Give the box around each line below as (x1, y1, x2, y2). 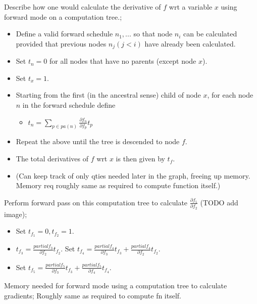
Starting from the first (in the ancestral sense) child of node (16, 90, 201, 100)
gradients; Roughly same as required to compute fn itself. (4, 290, 182, 301)
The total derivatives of (16, 153, 89, 164)
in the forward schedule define (22, 100, 116, 110)
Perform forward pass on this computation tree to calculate (4, 197, 188, 207)
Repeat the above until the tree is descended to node (16, 136, 180, 147)
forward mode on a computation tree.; (4, 11, 122, 22)
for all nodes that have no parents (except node (49, 56, 196, 66)
